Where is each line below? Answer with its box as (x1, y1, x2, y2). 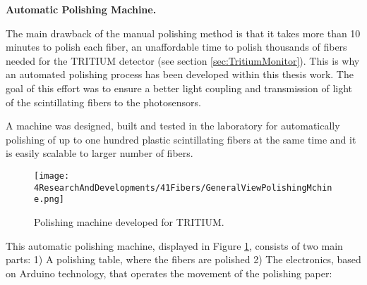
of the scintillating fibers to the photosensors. (6, 94, 201, 109)
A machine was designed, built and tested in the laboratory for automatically (6, 118, 340, 133)
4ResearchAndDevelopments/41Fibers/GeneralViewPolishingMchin (34, 182, 332, 193)
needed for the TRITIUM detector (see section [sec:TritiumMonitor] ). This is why (6, 53, 360, 68)
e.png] (34, 194, 64, 205)
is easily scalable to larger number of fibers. (6, 146, 193, 160)
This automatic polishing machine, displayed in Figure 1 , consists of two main (6, 238, 343, 253)
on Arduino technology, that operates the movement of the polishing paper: (6, 265, 332, 280)
